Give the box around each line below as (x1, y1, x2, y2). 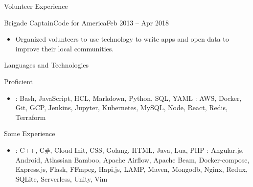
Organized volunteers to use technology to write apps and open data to (15, 34, 229, 44)
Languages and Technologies (4, 60, 89, 70)
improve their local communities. (15, 43, 114, 53)
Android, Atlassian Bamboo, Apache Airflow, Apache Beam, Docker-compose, (15, 154, 250, 164)
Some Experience (4, 128, 55, 139)
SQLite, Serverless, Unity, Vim (15, 173, 108, 184)
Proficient (4, 76, 33, 86)
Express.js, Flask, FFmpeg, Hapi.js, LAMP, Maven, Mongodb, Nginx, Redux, (15, 164, 248, 174)
